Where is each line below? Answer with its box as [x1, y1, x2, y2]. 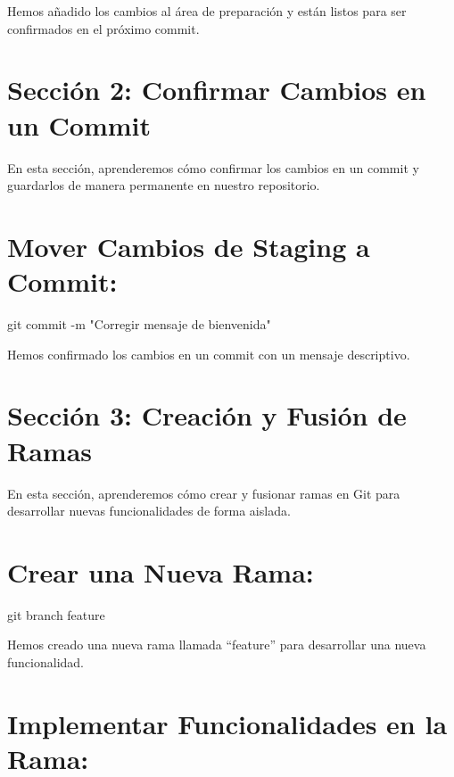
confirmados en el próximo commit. [7, 19, 200, 37]
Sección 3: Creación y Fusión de [7, 397, 407, 434]
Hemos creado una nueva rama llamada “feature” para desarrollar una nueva [7, 635, 426, 654]
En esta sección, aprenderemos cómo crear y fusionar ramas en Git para [7, 484, 400, 502]
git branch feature [7, 605, 105, 624]
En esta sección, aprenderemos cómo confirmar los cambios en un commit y [7, 158, 419, 177]
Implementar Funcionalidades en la [7, 705, 448, 741]
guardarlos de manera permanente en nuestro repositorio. [7, 176, 320, 194]
